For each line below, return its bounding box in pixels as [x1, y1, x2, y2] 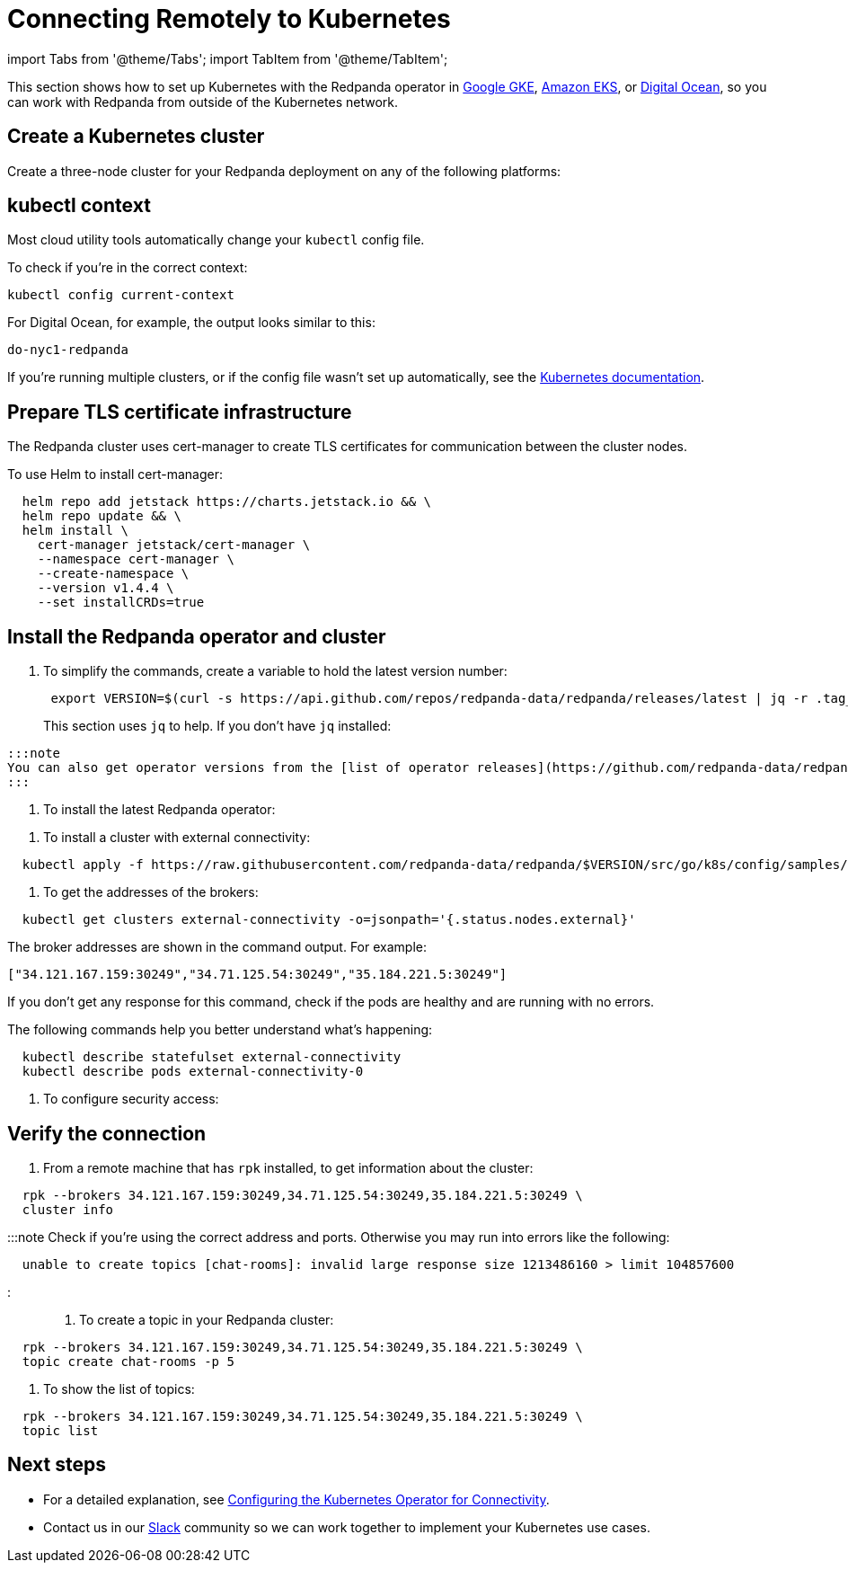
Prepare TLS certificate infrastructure [7, 400, 352, 423]
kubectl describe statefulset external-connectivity [22, 1050, 402, 1065]
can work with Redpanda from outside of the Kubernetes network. [7, 93, 398, 110]
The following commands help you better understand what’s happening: [7, 1022, 433, 1038]
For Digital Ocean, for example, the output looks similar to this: [7, 315, 375, 331]
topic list [22, 1423, 99, 1438]
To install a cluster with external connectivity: [43, 829, 311, 846]
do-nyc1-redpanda [7, 342, 128, 358]
